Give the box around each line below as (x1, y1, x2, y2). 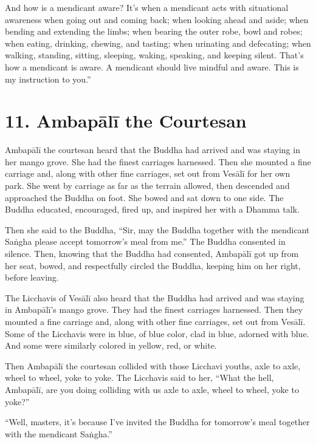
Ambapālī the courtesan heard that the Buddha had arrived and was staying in (5, 143, 300, 156)
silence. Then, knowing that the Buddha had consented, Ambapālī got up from (5, 247, 299, 260)
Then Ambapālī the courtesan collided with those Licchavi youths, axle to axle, (5, 359, 301, 372)
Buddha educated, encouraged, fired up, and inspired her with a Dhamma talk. (5, 203, 300, 216)
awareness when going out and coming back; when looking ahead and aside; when (5, 13, 309, 26)
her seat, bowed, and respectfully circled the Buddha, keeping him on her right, (5, 259, 301, 272)
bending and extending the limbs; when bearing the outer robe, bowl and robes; (5, 25, 303, 38)
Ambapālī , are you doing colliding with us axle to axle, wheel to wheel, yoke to (5, 383, 299, 395)
